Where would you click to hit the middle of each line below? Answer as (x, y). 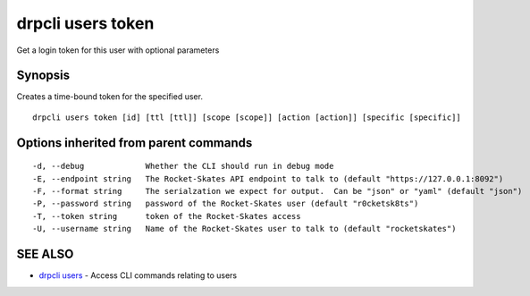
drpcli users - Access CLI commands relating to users (138, 275)
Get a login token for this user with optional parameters (118, 50)
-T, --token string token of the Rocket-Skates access (167, 216)
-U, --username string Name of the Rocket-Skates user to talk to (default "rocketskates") (244, 229)
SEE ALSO (45, 254)
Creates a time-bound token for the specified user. (109, 97)
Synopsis (43, 76)
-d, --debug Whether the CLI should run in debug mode (183, 166)
